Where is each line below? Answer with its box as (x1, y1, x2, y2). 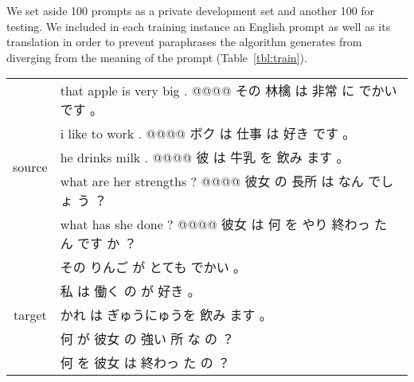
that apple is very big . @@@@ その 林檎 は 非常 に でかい (60, 81, 397, 100)
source (13, 157, 48, 176)
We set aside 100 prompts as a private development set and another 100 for (6, 2, 375, 18)
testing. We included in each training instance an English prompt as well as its (6, 18, 391, 34)
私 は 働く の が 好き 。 (60, 282, 201, 301)
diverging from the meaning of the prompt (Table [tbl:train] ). (6, 49, 307, 65)
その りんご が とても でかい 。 (60, 258, 247, 277)
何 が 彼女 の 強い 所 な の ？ (60, 329, 235, 349)
